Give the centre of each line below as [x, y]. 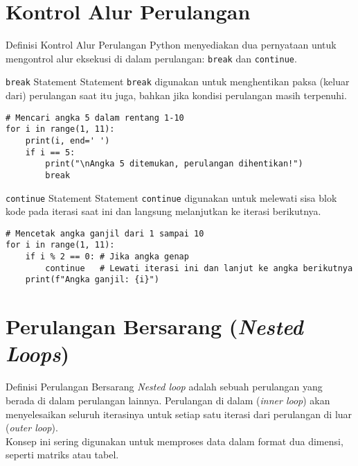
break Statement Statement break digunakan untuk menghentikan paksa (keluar [178, 81]
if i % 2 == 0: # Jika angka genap [107, 257]
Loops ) [38, 354]
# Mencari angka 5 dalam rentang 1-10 [95, 118]
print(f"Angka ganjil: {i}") [92, 280]
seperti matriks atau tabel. [62, 455]
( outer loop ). [32, 428]
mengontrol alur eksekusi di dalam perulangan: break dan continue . [151, 58]
